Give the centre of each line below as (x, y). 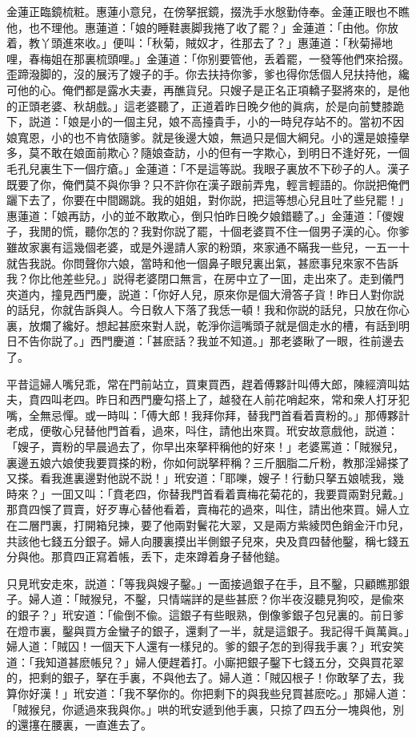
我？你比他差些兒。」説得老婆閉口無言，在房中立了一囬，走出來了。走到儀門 (205, 278)
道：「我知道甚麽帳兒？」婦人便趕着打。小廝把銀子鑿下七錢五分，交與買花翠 (205, 661)
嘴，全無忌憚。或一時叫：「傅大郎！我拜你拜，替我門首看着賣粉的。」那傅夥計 (208, 415)
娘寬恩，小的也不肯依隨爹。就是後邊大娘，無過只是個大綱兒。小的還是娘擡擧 (208, 137)
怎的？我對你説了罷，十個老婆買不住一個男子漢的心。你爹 (258, 231)
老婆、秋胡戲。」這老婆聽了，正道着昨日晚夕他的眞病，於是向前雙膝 (216, 105)
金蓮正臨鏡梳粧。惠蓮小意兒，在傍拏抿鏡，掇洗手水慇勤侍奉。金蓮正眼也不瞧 (208, 11)
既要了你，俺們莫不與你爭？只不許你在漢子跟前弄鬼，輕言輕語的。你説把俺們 (208, 184)
